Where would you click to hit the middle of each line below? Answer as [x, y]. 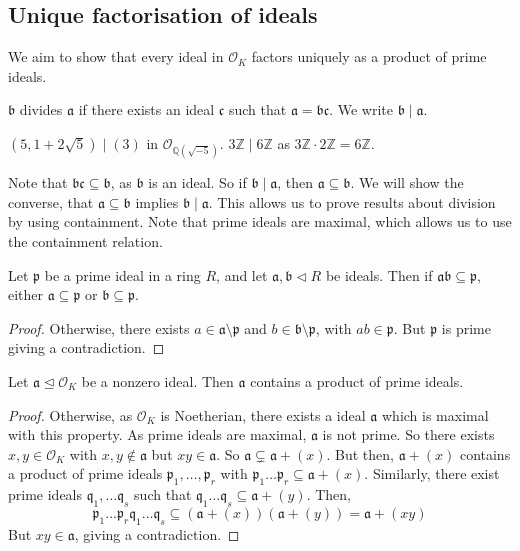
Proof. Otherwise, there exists [99, 327]
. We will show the [407, 182]
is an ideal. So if [197, 182]
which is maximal [435, 414]
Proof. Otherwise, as [70, 414]
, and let [242, 274]
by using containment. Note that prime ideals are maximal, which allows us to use [260, 221]
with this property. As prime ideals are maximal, [157, 434]
